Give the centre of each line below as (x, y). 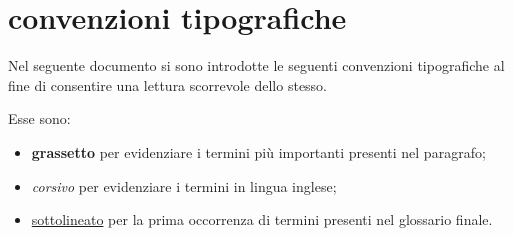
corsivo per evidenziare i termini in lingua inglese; (184, 185)
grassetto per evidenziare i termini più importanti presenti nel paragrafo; (258, 151)
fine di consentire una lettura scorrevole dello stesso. (168, 84)
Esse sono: (39, 118)
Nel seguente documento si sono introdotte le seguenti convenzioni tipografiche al (256, 65)
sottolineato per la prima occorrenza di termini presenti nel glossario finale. (262, 219)
